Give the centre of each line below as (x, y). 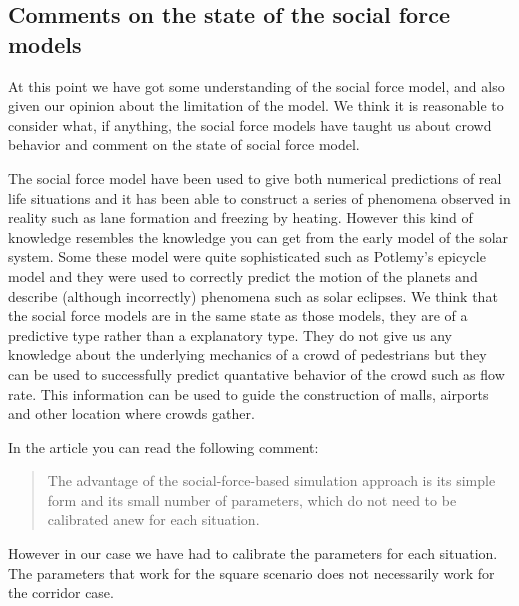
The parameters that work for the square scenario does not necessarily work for (251, 572)
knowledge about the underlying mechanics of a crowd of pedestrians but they (247, 354)
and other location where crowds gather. (131, 413)
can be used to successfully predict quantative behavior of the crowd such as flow (256, 373)
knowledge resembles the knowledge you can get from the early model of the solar (258, 236)
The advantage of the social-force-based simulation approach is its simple (271, 480)
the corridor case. (61, 592)
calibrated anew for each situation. (153, 519)
